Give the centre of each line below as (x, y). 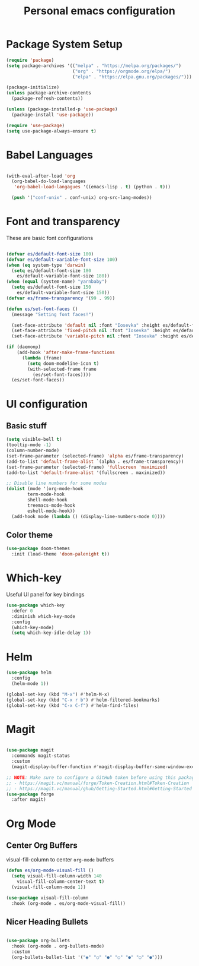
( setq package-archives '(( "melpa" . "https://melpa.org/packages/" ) (94, 66)
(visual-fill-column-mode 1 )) (49, 887)
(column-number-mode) (33, 451)
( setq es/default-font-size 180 (52, 271)
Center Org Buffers (42, 845)
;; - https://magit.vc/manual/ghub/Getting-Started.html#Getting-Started (99, 788)
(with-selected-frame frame (62, 369)
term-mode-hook (46, 494)
